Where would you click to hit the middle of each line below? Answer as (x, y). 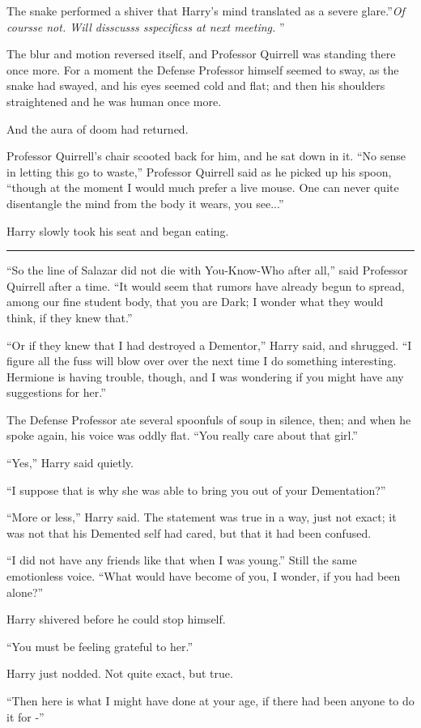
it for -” (26, 716)
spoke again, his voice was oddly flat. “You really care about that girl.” (182, 435)
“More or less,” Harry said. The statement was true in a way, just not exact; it (202, 517)
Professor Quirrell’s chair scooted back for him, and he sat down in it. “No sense (206, 156)
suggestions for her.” (56, 392)
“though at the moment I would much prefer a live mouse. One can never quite (203, 187)
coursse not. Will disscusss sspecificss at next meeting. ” (146, 26)
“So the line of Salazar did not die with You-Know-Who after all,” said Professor (207, 270)
